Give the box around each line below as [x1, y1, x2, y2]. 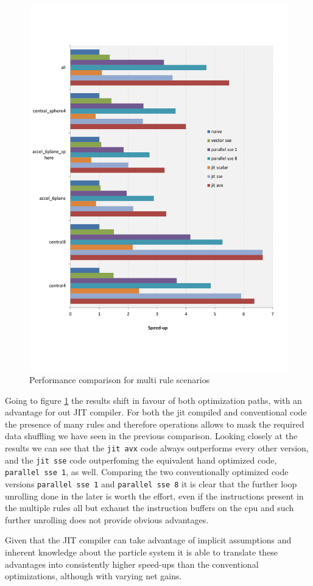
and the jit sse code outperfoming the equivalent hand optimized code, [5, 453, 277, 466]
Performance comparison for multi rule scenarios [29, 373, 210, 386]
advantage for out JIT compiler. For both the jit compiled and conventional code [5, 406, 307, 418]
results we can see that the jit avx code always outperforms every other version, [5, 441, 309, 454]
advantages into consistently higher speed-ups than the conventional [5, 557, 259, 570]
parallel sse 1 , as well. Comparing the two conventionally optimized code [5, 465, 289, 478]
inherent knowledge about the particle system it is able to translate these [5, 545, 278, 558]
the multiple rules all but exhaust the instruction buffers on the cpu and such [5, 501, 294, 514]
